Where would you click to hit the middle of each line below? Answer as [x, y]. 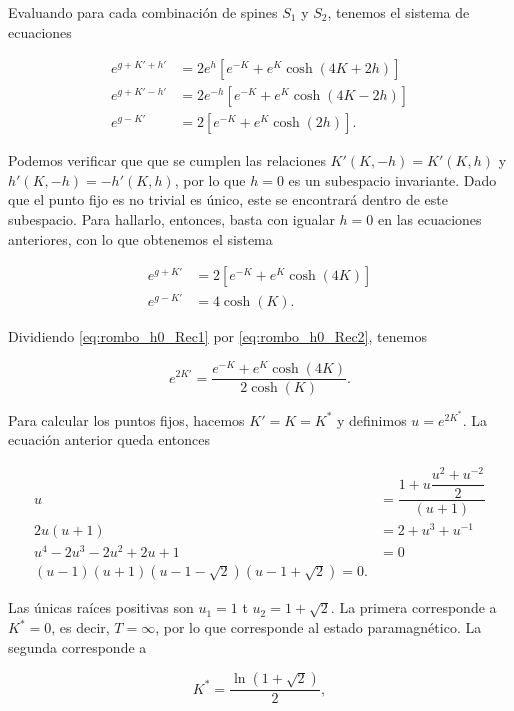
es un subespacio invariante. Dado [392, 179]
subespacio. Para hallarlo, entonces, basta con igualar [171, 219]
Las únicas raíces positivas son [101, 607]
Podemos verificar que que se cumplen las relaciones [167, 160]
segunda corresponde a [77, 646]
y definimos [371, 419]
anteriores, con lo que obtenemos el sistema [140, 238]
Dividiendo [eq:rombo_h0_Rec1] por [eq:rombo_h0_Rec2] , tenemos [217, 336]
